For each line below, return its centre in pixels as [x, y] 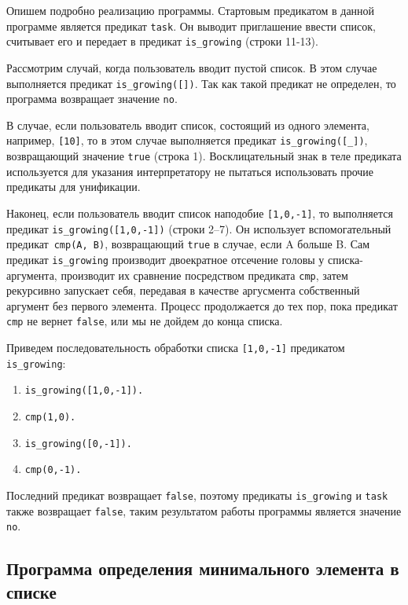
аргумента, [32, 275]
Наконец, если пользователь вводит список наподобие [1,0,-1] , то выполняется [200, 213]
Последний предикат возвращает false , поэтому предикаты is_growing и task [197, 495]
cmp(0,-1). [53, 470]
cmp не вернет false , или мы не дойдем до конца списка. [145, 321]
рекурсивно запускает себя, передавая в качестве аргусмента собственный [183, 290]
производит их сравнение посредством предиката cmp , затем [204, 275]
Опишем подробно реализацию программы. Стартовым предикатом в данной [191, 10]
